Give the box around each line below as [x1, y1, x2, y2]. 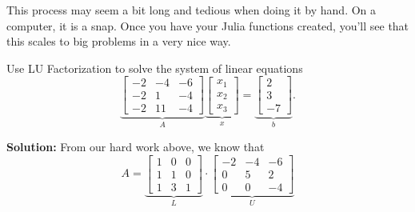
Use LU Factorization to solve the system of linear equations [6, 59, 303, 76]
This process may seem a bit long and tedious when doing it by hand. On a [6, 2, 377, 18]
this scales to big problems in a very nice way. [6, 33, 231, 50]
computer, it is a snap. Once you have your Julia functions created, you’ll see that [6, 17, 409, 34]
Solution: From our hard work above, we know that [6, 138, 265, 154]
